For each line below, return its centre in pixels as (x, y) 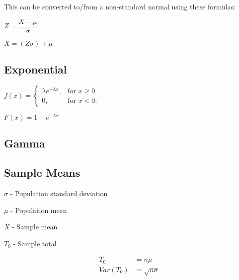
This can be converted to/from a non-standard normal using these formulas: (120, 6)
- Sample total (35, 243)
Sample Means (42, 173)
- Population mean (39, 210)
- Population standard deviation (59, 193)
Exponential (36, 69)
